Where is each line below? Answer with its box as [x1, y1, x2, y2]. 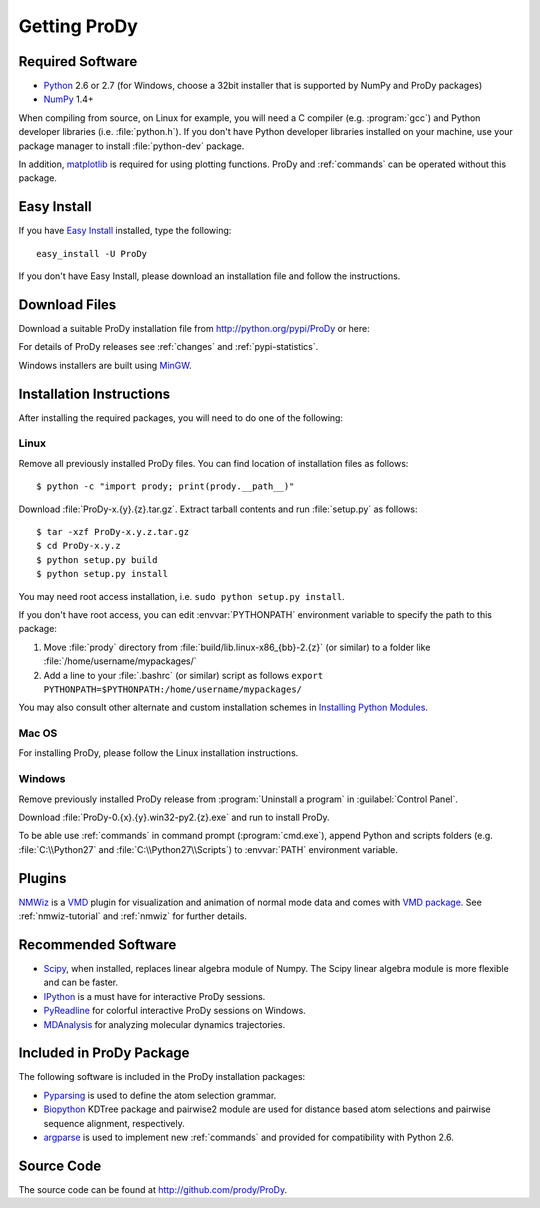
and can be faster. [43, 976, 119, 989]
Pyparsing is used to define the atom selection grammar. [43, 1089, 277, 1101]
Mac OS [18, 726, 58, 740]
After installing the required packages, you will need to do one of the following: [18, 411, 344, 424]
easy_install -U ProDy [36, 248, 148, 259]
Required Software [18, 53, 138, 70]
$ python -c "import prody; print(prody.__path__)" [36, 481, 295, 492]
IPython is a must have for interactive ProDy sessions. [43, 990, 266, 1002]
